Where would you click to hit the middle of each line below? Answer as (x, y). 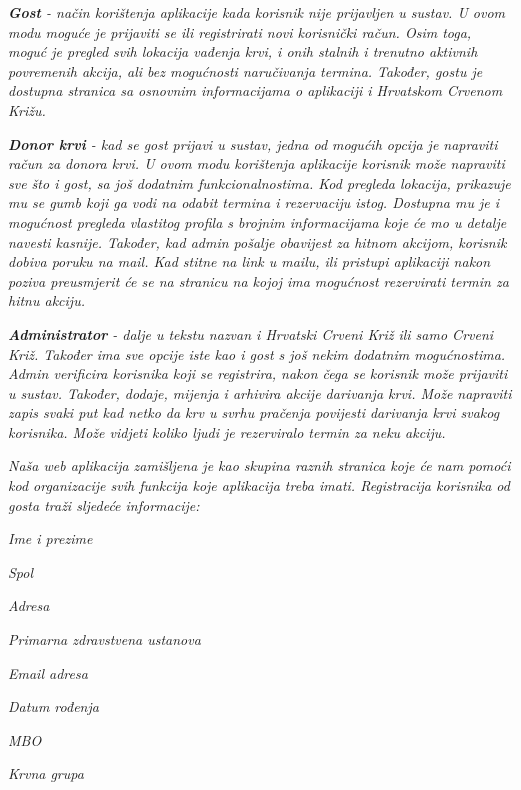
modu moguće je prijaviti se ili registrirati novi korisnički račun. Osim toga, (240, 31)
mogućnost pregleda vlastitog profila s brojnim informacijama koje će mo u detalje (257, 221)
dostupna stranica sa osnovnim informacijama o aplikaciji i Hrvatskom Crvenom (255, 90)
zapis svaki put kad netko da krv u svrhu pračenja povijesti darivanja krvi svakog (254, 412)
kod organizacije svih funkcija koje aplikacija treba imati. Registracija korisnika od (259, 485)
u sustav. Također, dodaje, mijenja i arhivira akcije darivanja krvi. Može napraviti (260, 392)
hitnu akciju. (46, 300)
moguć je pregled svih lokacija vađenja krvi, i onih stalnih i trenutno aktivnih (243, 51)
